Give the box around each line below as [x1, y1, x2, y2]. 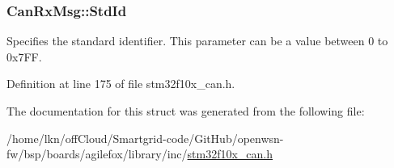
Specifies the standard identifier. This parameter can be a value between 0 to [6, 32, 388, 49]
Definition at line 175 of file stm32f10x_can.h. [6, 75, 235, 92]
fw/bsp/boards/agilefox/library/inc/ [6, 145, 188, 162]
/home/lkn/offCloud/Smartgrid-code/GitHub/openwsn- [6, 129, 284, 146]
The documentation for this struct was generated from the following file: [6, 103, 365, 119]
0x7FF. [6, 48, 42, 65]
